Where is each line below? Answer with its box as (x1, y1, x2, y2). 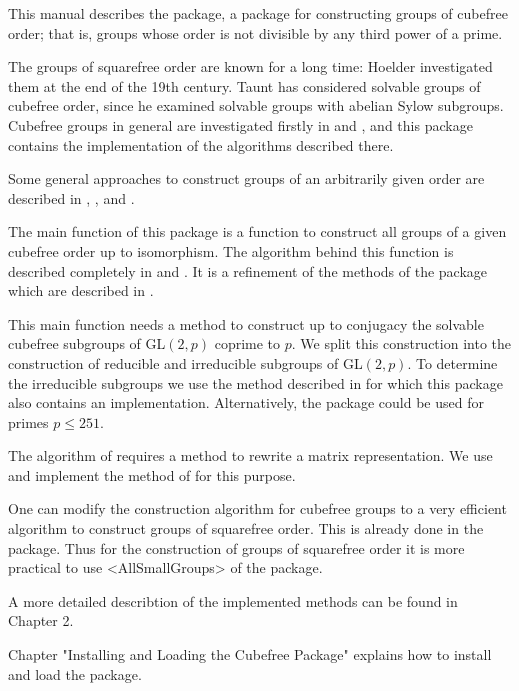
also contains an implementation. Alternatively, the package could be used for (8, 392, 484, 413)
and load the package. (8, 663, 142, 684)
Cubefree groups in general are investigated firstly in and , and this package (8, 114, 473, 135)
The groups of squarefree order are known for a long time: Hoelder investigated (8, 56, 493, 77)
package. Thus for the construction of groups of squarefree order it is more (8, 537, 465, 558)
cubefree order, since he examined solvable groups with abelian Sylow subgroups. (8, 95, 504, 116)
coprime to (214, 333, 281, 354)
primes (8, 411, 49, 432)
